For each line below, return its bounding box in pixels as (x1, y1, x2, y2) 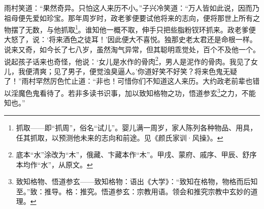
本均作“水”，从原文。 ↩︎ (16, 159, 93, 169)
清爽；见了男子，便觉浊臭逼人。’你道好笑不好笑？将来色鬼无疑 (32, 65, 237, 76)
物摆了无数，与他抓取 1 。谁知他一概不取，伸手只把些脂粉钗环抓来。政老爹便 (4, 23, 256, 34)
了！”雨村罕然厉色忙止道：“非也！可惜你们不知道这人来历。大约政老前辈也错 (4, 76, 260, 86)
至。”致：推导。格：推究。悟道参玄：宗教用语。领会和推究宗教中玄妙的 (16, 186, 251, 196)
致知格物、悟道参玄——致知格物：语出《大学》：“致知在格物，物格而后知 (16, 176, 258, 187)
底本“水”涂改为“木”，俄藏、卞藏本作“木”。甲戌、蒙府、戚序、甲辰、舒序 (16, 149, 257, 160)
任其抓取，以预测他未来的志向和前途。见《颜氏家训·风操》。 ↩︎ (16, 132, 223, 143)
